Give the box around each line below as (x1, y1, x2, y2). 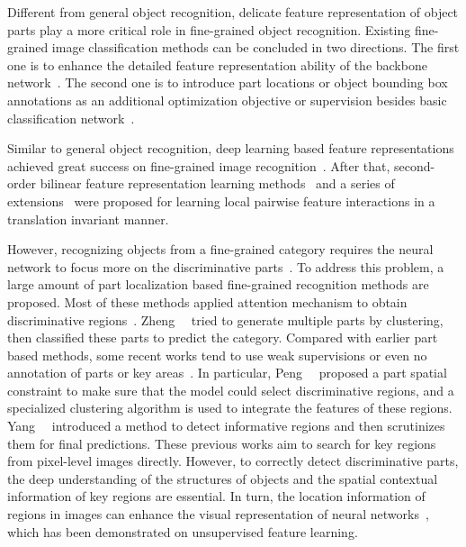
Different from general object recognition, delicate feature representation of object (7, 3, 459, 21)
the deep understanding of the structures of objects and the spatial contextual (7, 469, 438, 488)
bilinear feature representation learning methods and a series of (40, 174, 395, 193)
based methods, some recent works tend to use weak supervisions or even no (7, 345, 427, 364)
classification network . (7, 108, 135, 127)
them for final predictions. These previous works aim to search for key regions (7, 433, 436, 452)
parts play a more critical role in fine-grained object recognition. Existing (7, 20, 411, 39)
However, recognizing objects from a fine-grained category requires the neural (7, 240, 434, 259)
